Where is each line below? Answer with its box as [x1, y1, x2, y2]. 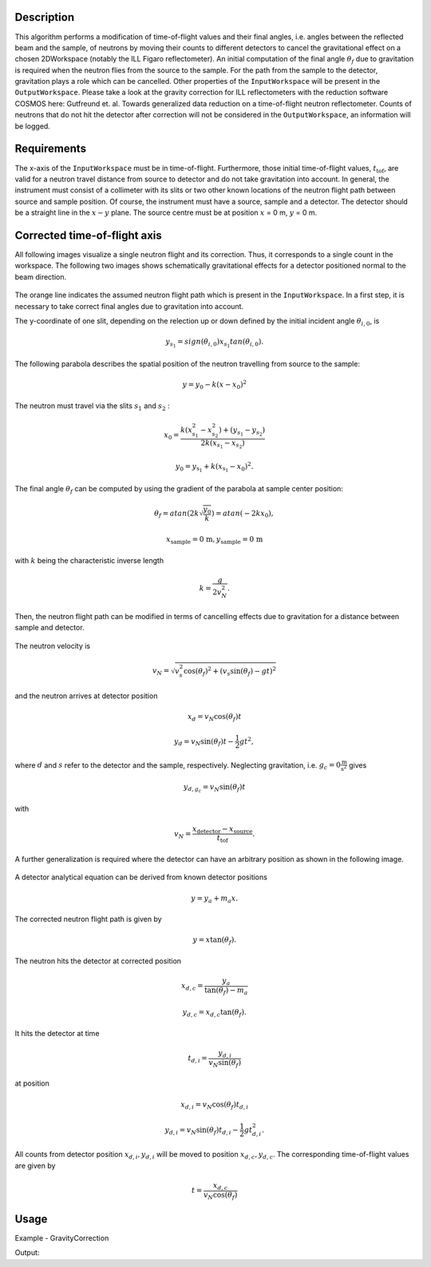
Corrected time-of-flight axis [14, 228, 163, 242]
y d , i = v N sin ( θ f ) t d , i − [164, 1125, 239, 1136]
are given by [14, 1161, 56, 1170]
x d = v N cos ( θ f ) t [188, 712, 242, 723]
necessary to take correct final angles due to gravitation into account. [14, 301, 243, 311]
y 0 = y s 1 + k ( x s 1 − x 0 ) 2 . [176, 460, 254, 474]
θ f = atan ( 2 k [154, 508, 200, 519]
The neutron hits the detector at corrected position [14, 955, 182, 966]
